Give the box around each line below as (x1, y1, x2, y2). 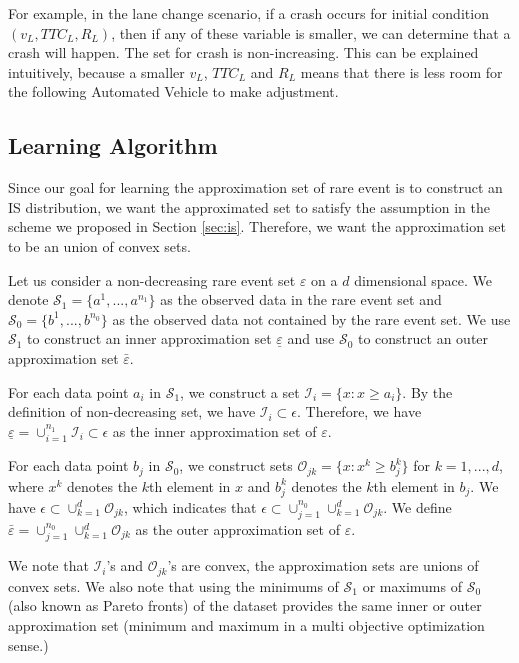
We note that (8, 555, 89, 576)
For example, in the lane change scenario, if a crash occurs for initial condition (8, 3, 489, 23)
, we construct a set (180, 381, 300, 402)
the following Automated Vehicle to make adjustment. (8, 81, 339, 102)
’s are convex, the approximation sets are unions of (167, 555, 479, 576)
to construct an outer (357, 328, 489, 349)
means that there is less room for (300, 61, 503, 82)
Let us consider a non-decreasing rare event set (8, 269, 296, 290)
